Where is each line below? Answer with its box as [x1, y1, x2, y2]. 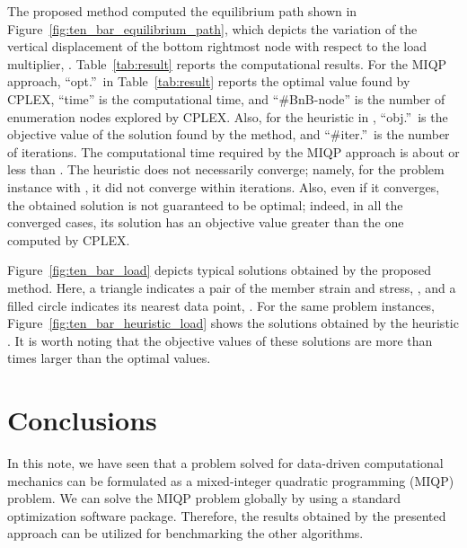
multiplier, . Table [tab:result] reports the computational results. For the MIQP [7, 54, 447, 73]
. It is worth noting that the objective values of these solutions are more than [7, 331, 433, 349]
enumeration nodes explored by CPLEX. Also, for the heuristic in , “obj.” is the [7, 107, 448, 126]
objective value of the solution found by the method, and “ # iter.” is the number [7, 125, 450, 144]
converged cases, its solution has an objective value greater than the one [7, 213, 404, 232]
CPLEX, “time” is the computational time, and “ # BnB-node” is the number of [7, 89, 445, 108]
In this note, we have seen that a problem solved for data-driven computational [7, 454, 444, 472]
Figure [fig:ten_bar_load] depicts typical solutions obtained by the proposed [7, 261, 432, 279]
